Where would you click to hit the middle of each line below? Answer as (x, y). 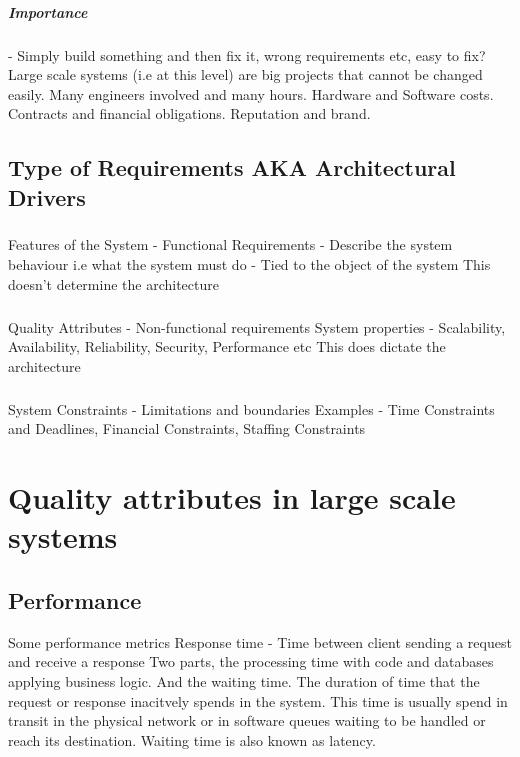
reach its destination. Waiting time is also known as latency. (192, 739)
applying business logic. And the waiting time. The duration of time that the (244, 680)
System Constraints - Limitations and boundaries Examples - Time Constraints (251, 408)
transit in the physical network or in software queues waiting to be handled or (247, 720)
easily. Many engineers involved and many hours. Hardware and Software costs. (251, 93)
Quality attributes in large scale (232, 497)
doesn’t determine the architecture (113, 283)
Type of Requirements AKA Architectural (232, 167)
